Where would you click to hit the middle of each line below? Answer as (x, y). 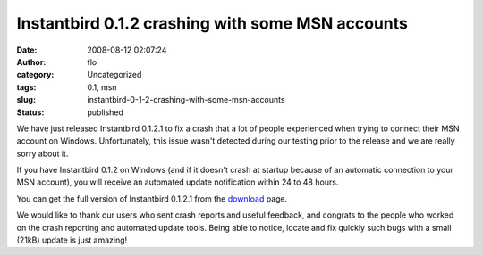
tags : (26, 87)
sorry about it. (42, 153)
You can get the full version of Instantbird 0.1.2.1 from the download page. (152, 198)
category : (35, 75)
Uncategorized (114, 75)
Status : (30, 112)
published (106, 112)
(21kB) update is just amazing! (72, 240)
